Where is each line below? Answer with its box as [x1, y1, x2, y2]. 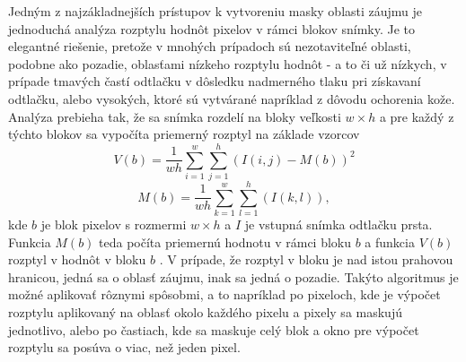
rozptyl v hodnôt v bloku [8, 250, 146, 269]
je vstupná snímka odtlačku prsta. [244, 215, 433, 233]
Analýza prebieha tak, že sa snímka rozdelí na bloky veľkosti [8, 107, 341, 125]
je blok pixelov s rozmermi [40, 215, 187, 233]
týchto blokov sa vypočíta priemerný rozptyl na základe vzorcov [8, 125, 360, 143]
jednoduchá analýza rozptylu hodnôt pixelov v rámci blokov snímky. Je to [8, 19, 416, 38]
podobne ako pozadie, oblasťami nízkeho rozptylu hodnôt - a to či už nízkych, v [8, 54, 447, 73]
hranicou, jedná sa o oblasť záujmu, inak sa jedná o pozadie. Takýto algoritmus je [8, 267, 459, 286]
